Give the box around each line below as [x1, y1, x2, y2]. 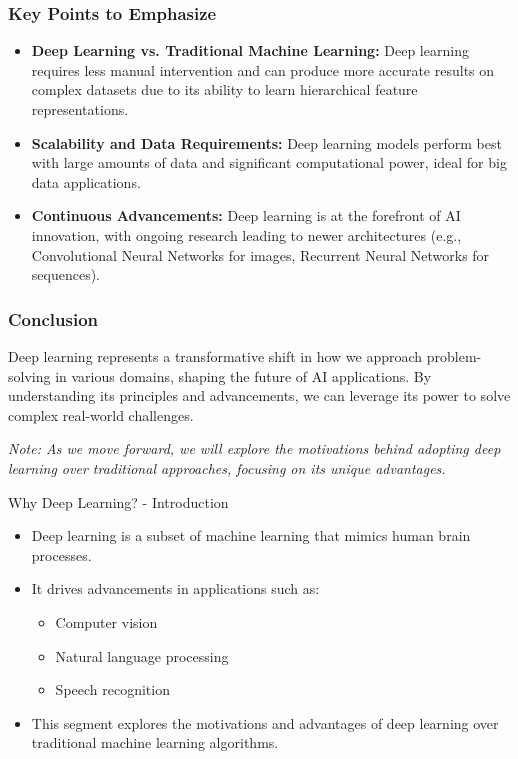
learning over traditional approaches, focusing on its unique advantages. [8, 457, 446, 478]
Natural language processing [55, 645, 229, 666]
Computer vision [55, 611, 158, 632]
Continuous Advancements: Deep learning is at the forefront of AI [31, 205, 461, 226]
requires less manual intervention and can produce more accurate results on [31, 59, 495, 80]
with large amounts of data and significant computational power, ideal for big [31, 152, 507, 173]
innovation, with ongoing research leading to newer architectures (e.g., [31, 224, 462, 245]
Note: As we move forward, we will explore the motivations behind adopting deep [8, 438, 501, 459]
